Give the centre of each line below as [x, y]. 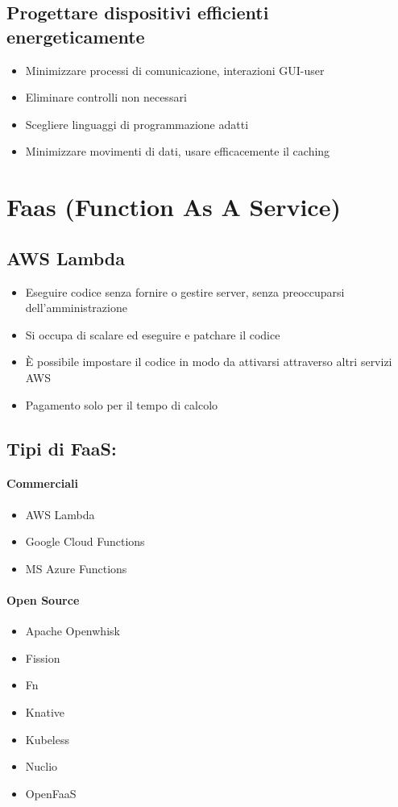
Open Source [43, 600]
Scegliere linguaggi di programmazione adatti [137, 124]
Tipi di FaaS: [62, 448]
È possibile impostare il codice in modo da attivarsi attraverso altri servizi [209, 362]
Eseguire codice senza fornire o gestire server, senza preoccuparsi [185, 291]
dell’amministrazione [76, 308]
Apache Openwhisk [73, 631]
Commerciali [42, 483]
